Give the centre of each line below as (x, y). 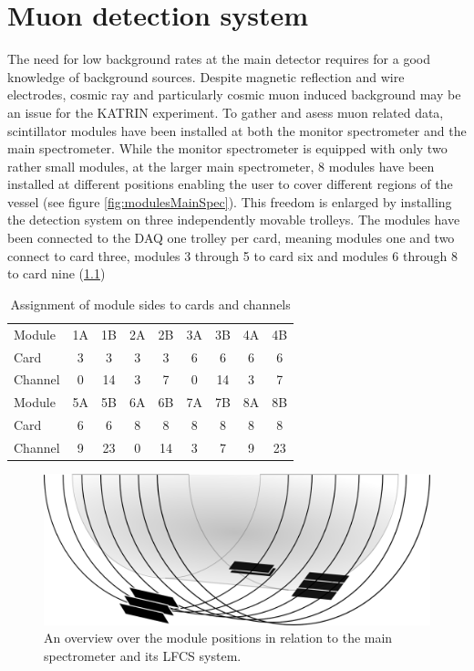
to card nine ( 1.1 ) (57, 273)
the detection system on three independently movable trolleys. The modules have (234, 220)
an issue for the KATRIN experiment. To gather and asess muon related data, (226, 112)
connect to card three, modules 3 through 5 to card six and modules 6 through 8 (232, 255)
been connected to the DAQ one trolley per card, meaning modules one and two (231, 238)
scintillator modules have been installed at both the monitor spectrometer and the (237, 130)
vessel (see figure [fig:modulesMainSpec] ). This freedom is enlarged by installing (230, 201)
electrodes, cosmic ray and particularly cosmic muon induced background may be (234, 94)
